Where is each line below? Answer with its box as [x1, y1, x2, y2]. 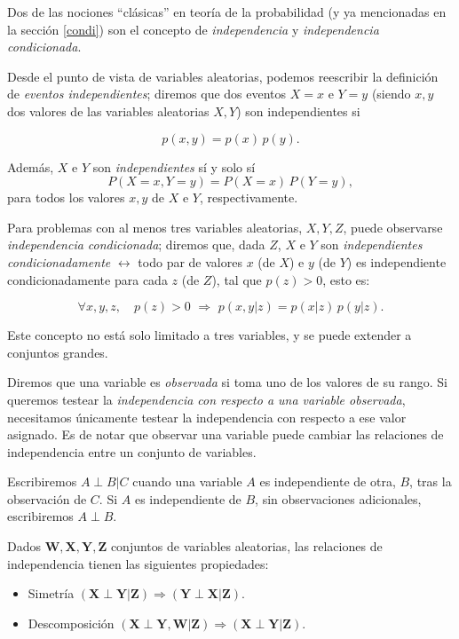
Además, [7, 157, 54, 176]
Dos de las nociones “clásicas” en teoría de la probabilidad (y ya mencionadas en [7, 3, 447, 20]
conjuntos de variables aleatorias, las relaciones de [110, 537, 383, 556]
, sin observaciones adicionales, [255, 489, 422, 508]
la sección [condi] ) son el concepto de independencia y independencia [7, 20, 379, 38]
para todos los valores [7, 188, 125, 207]
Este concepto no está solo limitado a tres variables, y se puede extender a [7, 326, 412, 344]
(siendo [371, 84, 411, 103]
